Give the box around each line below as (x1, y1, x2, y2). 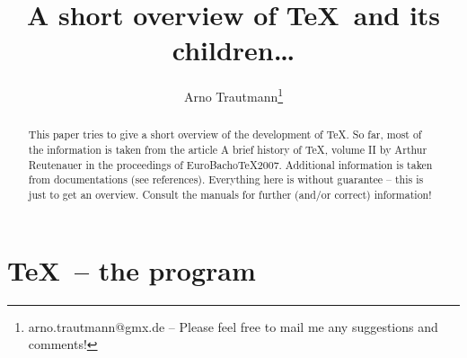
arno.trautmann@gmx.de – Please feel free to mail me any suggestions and (28, 317, 438, 336)
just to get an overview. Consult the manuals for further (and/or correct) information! (28, 186, 432, 201)
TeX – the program (7, 251, 256, 288)
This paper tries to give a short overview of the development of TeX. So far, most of (28, 127, 422, 142)
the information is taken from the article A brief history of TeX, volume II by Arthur (28, 142, 427, 157)
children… (172, 31, 295, 68)
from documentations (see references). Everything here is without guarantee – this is (28, 172, 424, 187)
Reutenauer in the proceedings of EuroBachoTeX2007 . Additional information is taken (28, 157, 433, 172)
